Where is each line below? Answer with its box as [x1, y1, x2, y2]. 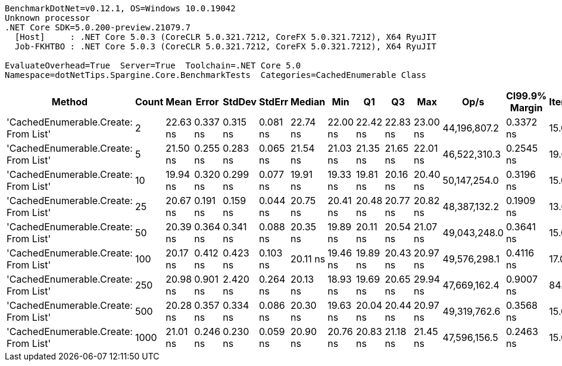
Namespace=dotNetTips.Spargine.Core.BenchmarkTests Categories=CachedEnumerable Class [5, 70, 427, 80]
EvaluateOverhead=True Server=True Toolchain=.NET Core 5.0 [5, 61, 301, 70]
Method [51, 96, 88, 108]
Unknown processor [5, 13, 90, 23]
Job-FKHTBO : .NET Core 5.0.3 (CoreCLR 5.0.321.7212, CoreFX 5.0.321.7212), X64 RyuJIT [14, 42, 436, 51]
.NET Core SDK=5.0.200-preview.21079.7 [5, 23, 191, 32]
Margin [510, 102, 543, 114]
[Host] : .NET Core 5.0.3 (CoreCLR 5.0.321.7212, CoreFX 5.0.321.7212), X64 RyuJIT [14, 32, 436, 42]
